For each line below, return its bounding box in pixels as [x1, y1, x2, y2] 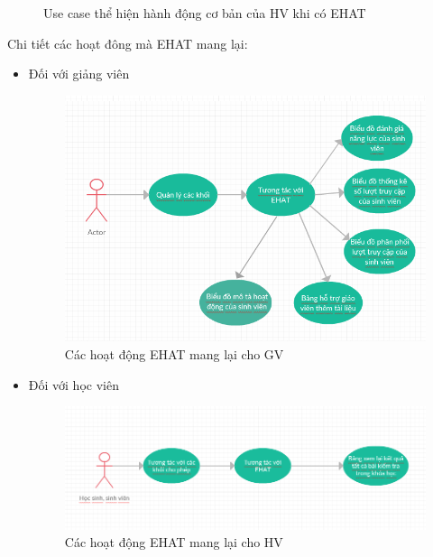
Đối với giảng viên [28, 64, 130, 83]
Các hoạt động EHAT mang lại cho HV [64, 533, 283, 552]
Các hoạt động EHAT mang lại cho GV [64, 345, 284, 364]
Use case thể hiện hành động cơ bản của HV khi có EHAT [43, 4, 366, 22]
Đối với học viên [28, 375, 119, 394]
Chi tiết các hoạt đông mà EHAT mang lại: [7, 33, 248, 52]
